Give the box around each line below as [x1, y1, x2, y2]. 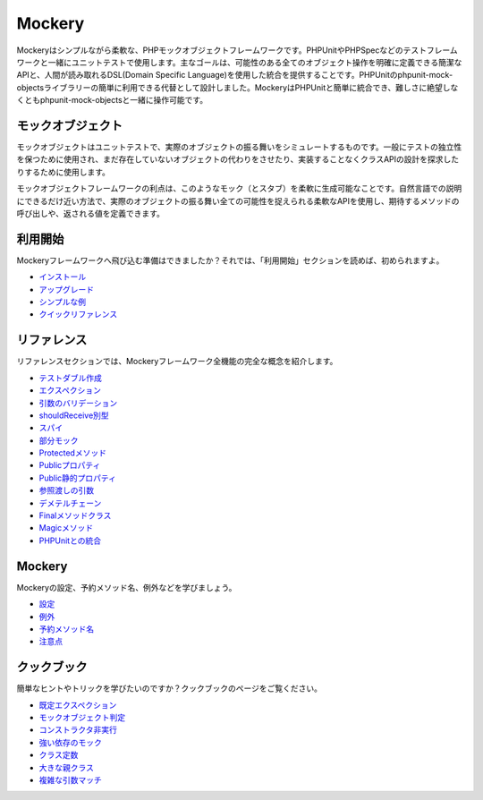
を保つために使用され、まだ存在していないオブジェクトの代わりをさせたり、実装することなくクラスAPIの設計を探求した [16, 154, 460, 165]
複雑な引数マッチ [38, 774, 102, 785]
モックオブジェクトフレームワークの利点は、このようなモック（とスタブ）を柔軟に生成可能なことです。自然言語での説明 [16, 183, 462, 194]
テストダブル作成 [38, 372, 102, 383]
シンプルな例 [38, 296, 87, 308]
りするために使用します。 [16, 166, 111, 177]
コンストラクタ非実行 [38, 725, 118, 736]
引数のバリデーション [38, 397, 118, 408]
